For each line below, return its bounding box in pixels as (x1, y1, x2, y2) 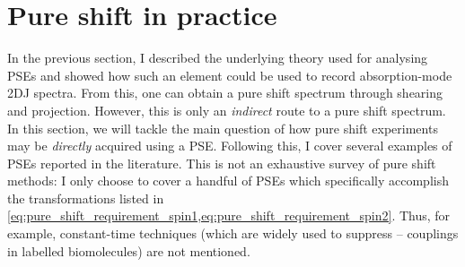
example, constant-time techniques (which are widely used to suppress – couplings (7, 224, 459, 243)
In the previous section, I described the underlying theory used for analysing (7, 48, 428, 67)
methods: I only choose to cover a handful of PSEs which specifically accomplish (7, 171, 449, 190)
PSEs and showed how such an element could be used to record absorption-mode (7, 65, 452, 84)
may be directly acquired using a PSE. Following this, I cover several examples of (7, 136, 452, 155)
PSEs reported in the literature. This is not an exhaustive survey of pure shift (7, 153, 436, 172)
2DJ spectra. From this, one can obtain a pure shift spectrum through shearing (7, 83, 443, 102)
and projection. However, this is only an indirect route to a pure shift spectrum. (7, 100, 446, 119)
